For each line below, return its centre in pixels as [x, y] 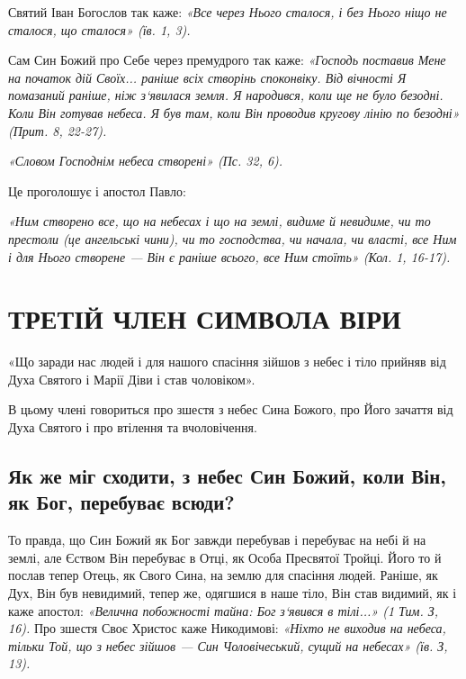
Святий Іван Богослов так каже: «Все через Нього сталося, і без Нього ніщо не [228, 12]
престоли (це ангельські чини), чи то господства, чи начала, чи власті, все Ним [233, 238]
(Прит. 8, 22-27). [58, 130]
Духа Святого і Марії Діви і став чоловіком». [132, 379]
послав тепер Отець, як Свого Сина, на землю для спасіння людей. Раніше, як [223, 575]
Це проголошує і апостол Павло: [97, 190]
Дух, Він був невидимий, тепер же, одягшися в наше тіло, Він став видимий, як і [233, 593]
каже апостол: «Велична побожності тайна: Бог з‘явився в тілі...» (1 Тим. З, [224, 610]
